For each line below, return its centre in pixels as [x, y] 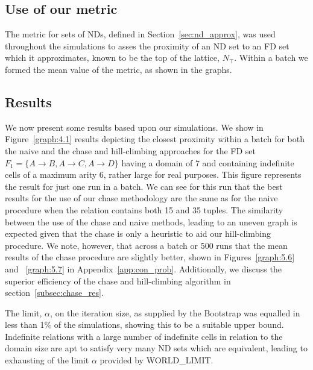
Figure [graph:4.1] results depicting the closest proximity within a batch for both [155, 139]
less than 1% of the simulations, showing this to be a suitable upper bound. [144, 325]
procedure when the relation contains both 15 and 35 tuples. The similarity [144, 209]
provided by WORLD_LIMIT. [156, 360]
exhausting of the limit [47, 360]
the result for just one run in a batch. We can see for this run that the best [144, 186]
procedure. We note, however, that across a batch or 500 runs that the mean [146, 245]
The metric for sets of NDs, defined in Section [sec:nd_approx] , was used [140, 34]
